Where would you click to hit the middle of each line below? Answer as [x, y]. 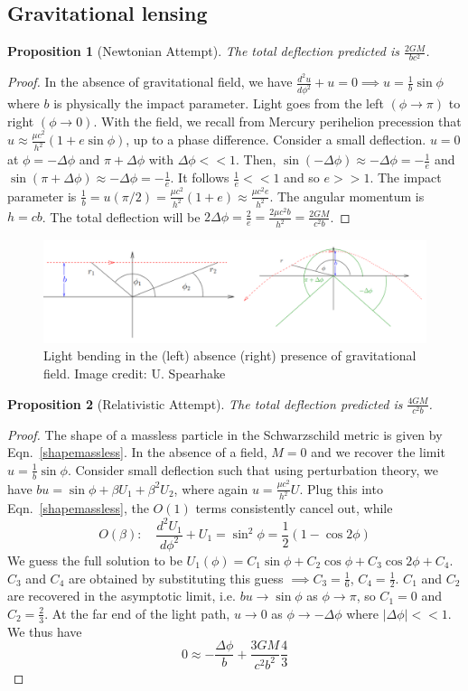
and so [302, 177]
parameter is [42, 196]
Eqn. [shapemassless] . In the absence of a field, [137, 452]
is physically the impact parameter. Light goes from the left [219, 103]
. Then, [256, 159]
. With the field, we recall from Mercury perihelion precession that [277, 121]
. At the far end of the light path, [137, 613]
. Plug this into [341, 488]
